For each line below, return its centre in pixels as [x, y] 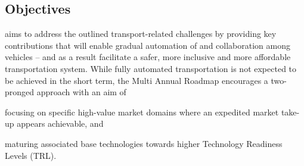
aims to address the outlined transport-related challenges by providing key [141, 34]
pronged [20, 92]
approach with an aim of [81, 92]
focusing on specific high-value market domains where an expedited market [142, 112]
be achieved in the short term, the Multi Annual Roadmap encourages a [137, 80]
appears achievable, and [60, 123]
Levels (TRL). [31, 155]
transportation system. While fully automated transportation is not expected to [151, 68]
